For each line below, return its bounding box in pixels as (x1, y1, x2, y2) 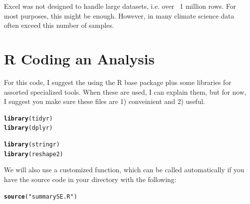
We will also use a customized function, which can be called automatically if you (4, 164, 244, 175)
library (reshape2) (4, 150, 63, 158)
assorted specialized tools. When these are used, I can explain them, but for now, (4, 86, 247, 97)
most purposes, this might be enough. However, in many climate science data (4, 10, 234, 20)
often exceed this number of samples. (4, 20, 114, 30)
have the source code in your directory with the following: (4, 174, 176, 184)
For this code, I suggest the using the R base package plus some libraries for (4, 77, 231, 87)
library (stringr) (4, 141, 60, 148)
